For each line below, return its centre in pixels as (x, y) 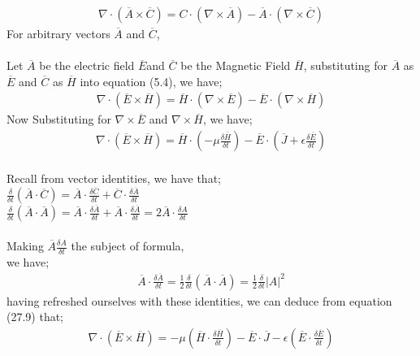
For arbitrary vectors (58, 34)
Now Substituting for (59, 119)
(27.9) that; (35, 317)
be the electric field (87, 65)
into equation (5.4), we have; (151, 81)
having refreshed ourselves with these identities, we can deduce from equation (199, 300)
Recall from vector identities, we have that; (114, 178)
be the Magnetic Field (236, 65)
